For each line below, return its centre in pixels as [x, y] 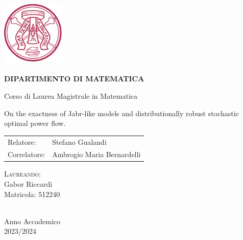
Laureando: [22, 174]
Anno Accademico [32, 221]
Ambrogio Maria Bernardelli [96, 154]
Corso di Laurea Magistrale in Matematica [71, 95]
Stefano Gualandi [79, 141]
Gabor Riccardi [28, 184]
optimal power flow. [35, 123]
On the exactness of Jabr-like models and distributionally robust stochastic [121, 113]
